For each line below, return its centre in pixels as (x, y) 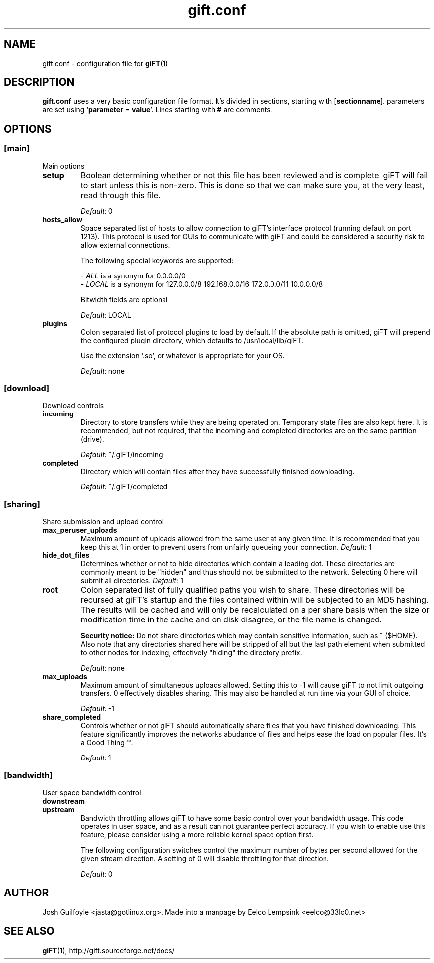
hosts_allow (62, 219)
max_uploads (65, 677)
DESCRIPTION (39, 82)
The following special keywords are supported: (157, 260)
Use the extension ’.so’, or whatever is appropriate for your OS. (183, 355)
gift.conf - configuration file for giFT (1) (105, 63)
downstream (63, 801)
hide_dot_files (66, 555)
